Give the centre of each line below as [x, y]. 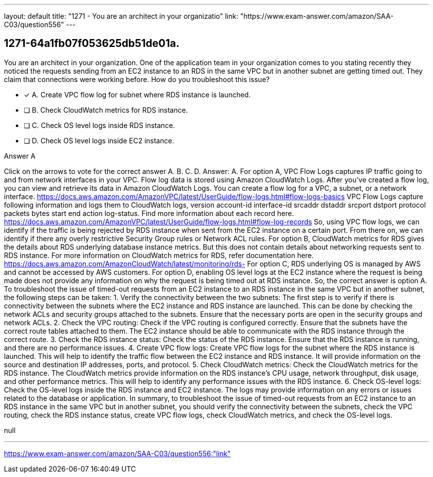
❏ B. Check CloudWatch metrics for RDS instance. [106, 110]
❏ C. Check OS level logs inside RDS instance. [99, 125]
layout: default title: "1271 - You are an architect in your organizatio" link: [121, 16]
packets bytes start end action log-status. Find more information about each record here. [149, 213]
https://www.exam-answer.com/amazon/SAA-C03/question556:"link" [117, 453]
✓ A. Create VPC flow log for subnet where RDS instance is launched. [137, 94]
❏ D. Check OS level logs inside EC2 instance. [99, 140]
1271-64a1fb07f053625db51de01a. [92, 43]
